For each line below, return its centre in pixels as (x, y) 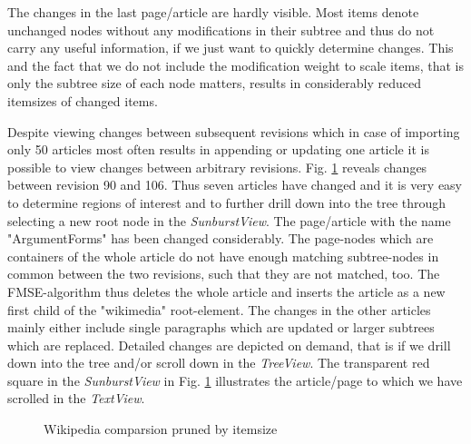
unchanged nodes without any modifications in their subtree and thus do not (221, 30)
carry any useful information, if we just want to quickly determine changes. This (231, 48)
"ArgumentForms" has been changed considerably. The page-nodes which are (221, 238)
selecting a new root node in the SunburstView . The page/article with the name (229, 220)
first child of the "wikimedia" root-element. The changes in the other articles (219, 309)
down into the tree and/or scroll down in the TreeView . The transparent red (219, 363)
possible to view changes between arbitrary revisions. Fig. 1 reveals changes (217, 167)
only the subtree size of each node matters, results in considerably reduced (215, 83)
